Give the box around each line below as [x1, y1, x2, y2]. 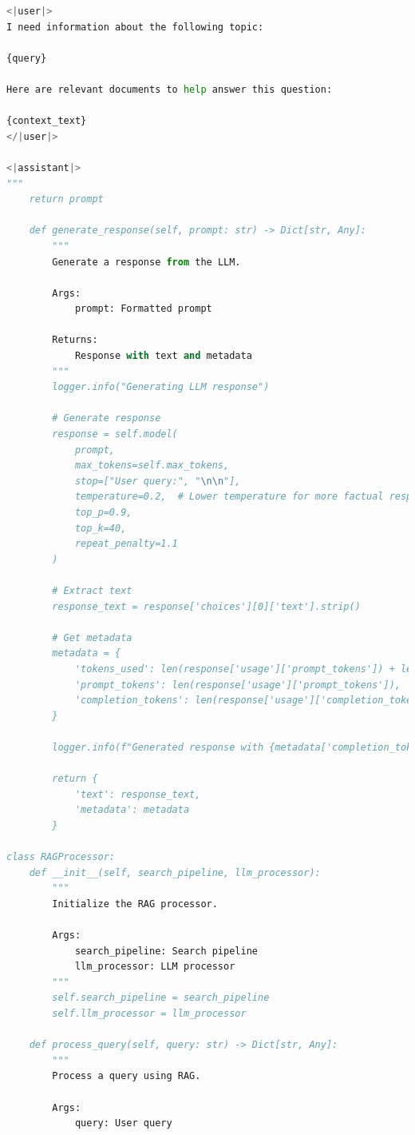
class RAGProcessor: [6, 851, 116, 863]
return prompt [29, 193, 104, 205]
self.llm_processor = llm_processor [52, 1008, 247, 1019]
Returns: [52, 334, 98, 346]
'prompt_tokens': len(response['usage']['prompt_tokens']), [74, 679, 401, 691]
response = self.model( [52, 428, 178, 440]
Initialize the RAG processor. [52, 898, 218, 910]
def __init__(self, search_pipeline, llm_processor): [29, 866, 321, 878]
